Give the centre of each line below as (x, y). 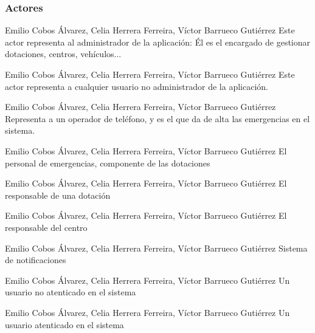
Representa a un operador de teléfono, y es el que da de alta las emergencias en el (157, 118)
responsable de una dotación (58, 195)
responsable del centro (46, 227)
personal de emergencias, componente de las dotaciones (108, 163)
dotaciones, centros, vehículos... (63, 54)
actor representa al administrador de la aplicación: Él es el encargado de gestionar (158, 42)
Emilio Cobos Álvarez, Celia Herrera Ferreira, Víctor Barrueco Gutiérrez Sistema (156, 248)
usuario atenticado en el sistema (64, 324)
